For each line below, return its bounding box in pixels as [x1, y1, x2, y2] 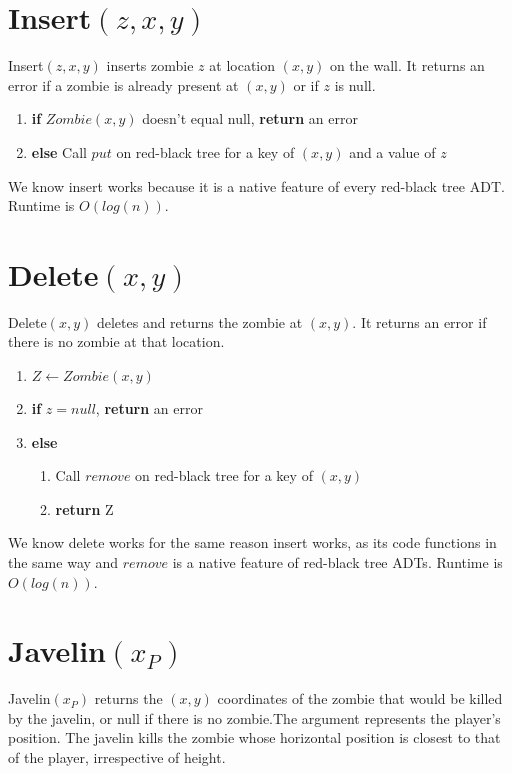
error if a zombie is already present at [8, 74, 239, 95]
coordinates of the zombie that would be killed [217, 688, 503, 709]
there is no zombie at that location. [8, 331, 225, 352]
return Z [55, 498, 114, 519]
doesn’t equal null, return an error [142, 108, 358, 129]
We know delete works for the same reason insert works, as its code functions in [8, 532, 497, 553]
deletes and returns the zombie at [96, 311, 303, 332]
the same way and [8, 551, 119, 572]
